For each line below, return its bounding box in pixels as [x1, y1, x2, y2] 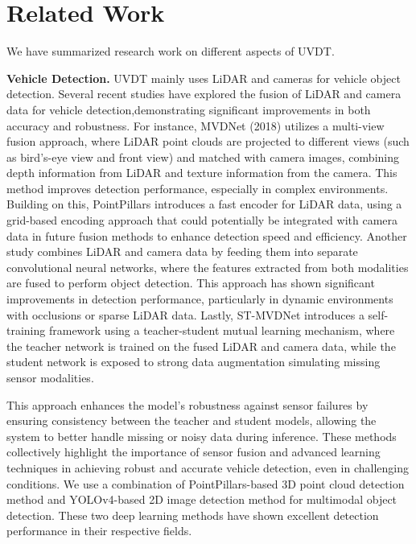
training [6, 322, 46, 339]
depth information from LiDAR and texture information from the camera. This [6, 164, 397, 181]
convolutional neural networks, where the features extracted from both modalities [6, 258, 409, 275]
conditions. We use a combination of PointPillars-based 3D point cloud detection [6, 475, 405, 492]
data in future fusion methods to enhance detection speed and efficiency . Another [6, 227, 407, 244]
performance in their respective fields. [6, 522, 192, 539]
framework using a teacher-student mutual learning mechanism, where [48, 322, 395, 339]
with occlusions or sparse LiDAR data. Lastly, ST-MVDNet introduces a [6, 306, 365, 323]
